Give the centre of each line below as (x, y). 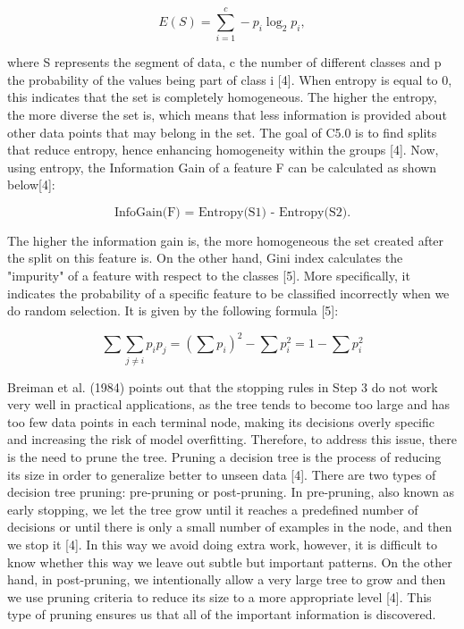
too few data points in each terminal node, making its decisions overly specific (221, 421)
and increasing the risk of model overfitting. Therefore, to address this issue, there (232, 439)
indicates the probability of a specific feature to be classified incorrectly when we (228, 293)
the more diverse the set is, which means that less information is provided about (227, 114)
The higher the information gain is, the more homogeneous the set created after (226, 240)
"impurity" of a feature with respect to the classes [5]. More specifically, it (209, 276)
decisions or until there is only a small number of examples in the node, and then (230, 527)
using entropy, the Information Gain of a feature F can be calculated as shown (222, 167)
